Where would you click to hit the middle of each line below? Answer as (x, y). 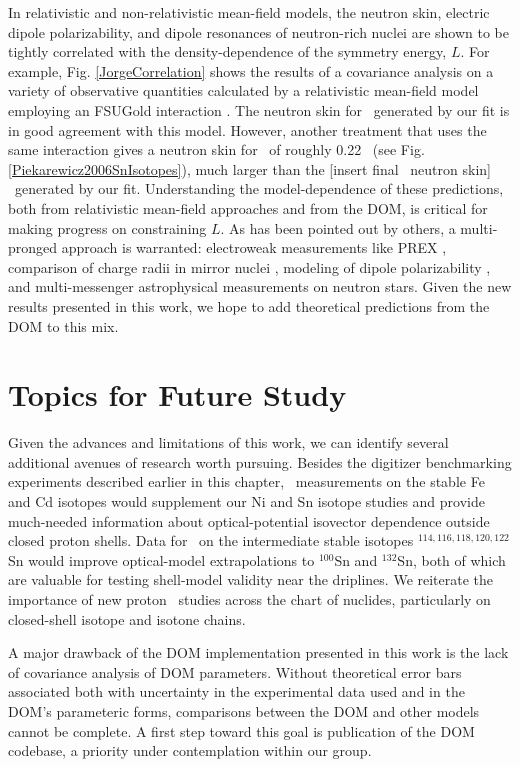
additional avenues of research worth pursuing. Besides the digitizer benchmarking (260, 461)
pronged (33, 247)
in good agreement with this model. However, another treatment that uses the (247, 129)
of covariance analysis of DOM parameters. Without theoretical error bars (235, 671)
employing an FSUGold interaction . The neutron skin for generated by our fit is (259, 109)
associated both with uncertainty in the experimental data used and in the (236, 691)
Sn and (356, 559)
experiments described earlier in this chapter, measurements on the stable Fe (246, 481)
